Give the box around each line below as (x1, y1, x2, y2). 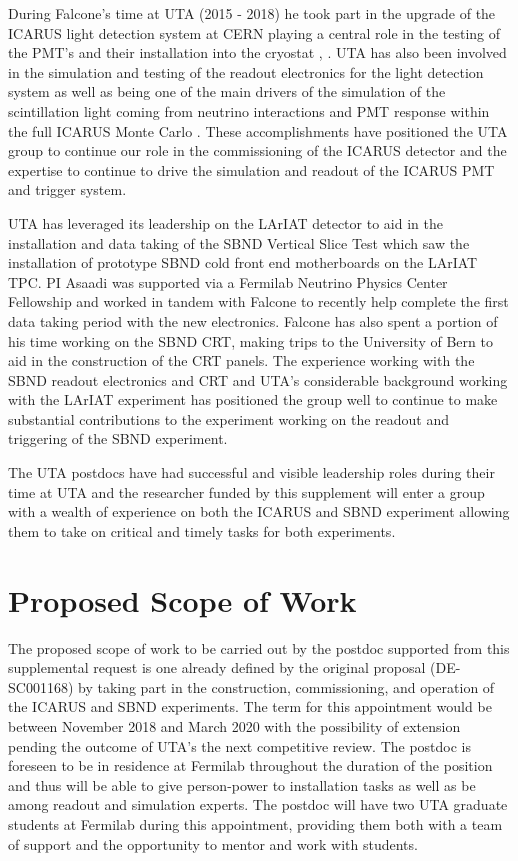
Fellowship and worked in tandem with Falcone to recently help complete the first (8, 291, 509, 312)
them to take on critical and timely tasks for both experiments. (8, 520, 396, 541)
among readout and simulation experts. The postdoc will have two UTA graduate (8, 794, 508, 815)
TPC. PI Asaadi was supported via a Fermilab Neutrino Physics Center (8, 271, 448, 292)
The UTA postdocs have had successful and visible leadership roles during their (8, 462, 495, 483)
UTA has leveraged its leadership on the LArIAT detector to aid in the (8, 212, 443, 233)
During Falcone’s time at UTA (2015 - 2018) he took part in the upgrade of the (8, 3, 496, 23)
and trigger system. (8, 179, 127, 200)
